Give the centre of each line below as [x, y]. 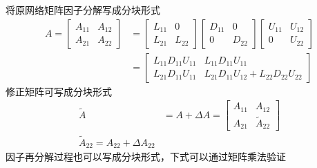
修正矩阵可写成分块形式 [59, 91]
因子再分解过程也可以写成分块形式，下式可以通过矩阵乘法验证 [146, 157]
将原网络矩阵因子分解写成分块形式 [83, 10]
